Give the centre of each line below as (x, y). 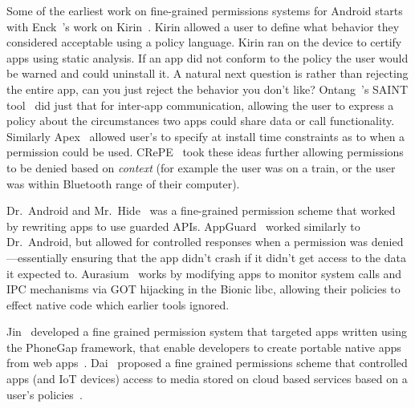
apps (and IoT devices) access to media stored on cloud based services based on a (207, 379)
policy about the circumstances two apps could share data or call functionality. (201, 121)
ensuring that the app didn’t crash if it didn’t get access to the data (239, 257)
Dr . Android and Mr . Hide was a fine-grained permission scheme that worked (201, 210)
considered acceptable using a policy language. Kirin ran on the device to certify (204, 42)
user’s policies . (45, 394)
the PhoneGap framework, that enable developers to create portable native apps (204, 347)
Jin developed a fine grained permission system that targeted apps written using (207, 331)
